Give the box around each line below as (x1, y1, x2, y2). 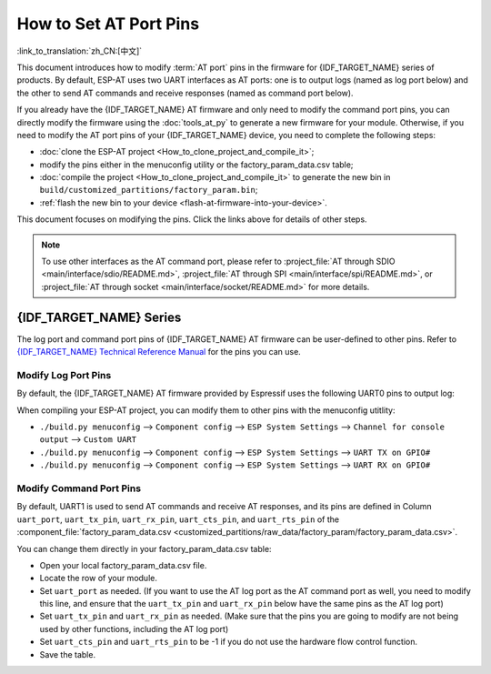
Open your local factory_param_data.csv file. (39, 559, 207, 570)
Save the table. (39, 649, 95, 659)
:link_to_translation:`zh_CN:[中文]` (16, 45, 143, 56)
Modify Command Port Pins (16, 482, 141, 495)
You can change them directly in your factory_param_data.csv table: (16, 543, 272, 554)
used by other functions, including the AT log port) (39, 623, 229, 634)
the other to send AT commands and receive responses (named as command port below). (16, 87, 354, 98)
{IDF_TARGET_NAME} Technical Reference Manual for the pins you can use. (16, 347, 302, 357)
